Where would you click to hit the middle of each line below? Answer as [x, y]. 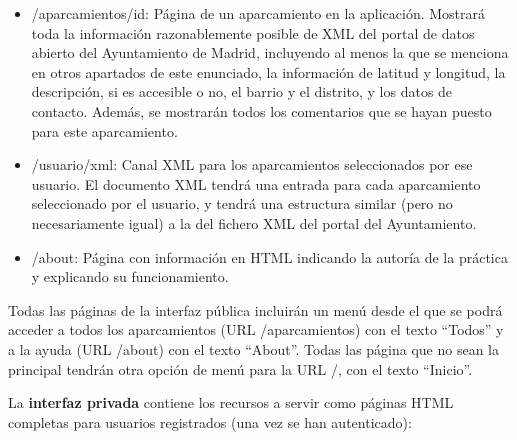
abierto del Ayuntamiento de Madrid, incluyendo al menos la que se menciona [270, 52]
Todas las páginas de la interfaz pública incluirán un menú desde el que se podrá [255, 309]
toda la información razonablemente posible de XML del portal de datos [253, 32]
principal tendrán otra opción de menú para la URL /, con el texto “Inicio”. [240, 368]
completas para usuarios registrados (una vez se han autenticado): [210, 421]
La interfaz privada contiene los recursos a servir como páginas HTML [231, 402]
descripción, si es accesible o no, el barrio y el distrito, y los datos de [242, 91]
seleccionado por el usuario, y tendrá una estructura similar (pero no [242, 203]
